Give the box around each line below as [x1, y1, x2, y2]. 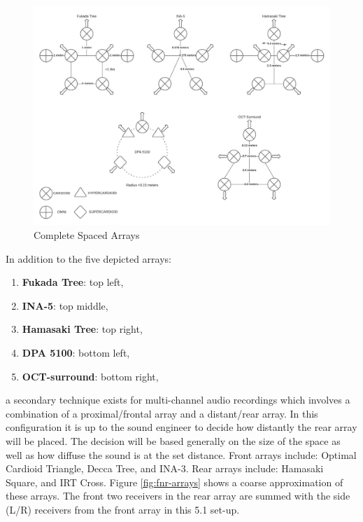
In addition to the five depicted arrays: [6, 251, 172, 266]
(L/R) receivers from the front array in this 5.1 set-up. [6, 502, 240, 516]
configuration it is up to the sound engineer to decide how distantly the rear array [6, 420, 357, 434]
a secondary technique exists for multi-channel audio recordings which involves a [6, 392, 350, 407]
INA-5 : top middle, [22, 298, 108, 312]
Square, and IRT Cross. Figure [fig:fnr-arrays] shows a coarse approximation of [6, 474, 343, 489]
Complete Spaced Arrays [34, 228, 140, 242]
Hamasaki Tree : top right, [22, 322, 143, 336]
